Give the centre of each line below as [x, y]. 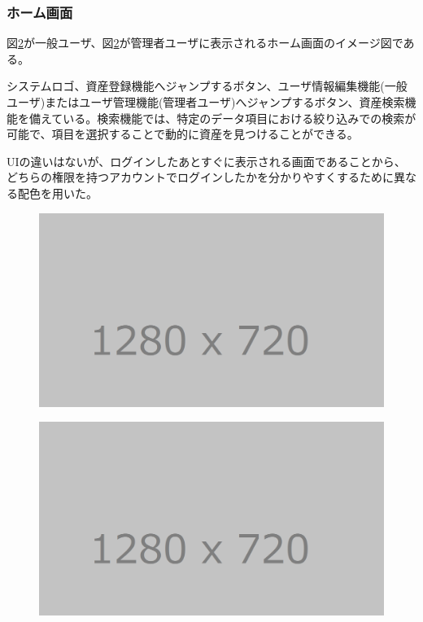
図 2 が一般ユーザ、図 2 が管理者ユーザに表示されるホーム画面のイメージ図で [205, 43]
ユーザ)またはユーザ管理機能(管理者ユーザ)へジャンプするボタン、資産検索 [206, 102]
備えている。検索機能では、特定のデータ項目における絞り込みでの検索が [222, 118]
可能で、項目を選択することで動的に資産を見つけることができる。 [183, 134]
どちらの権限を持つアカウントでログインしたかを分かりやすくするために [200, 177]
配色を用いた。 [57, 193]
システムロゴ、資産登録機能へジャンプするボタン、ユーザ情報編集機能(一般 [207, 86]
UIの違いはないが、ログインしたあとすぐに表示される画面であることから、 [206, 161]
